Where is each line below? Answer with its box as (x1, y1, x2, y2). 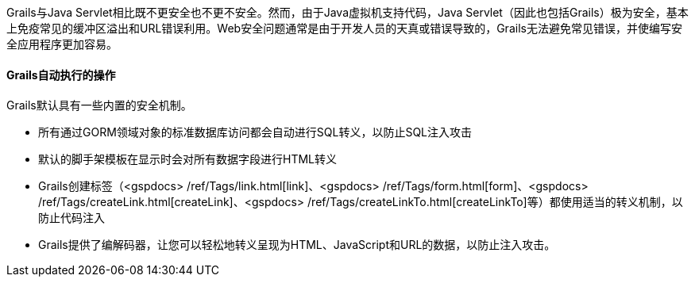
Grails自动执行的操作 (6, 67, 116, 82)
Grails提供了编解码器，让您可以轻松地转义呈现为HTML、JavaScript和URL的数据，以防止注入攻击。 (38, 238, 556, 252)
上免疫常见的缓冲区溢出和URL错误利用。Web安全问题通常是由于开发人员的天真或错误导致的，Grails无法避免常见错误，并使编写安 (6, 21, 682, 35)
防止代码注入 (38, 211, 105, 225)
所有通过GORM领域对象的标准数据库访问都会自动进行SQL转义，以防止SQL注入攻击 (38, 125, 473, 140)
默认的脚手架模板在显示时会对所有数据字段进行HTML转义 (38, 152, 338, 166)
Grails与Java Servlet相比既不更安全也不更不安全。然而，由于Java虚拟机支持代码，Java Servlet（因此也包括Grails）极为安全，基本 (6, 6, 689, 19)
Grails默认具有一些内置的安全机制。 (6, 98, 192, 113)
